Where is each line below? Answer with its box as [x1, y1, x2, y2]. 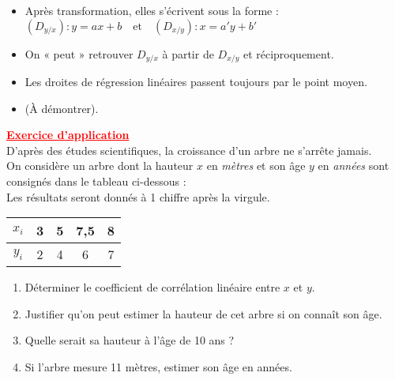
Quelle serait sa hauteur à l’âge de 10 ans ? [24, 332, 235, 348]
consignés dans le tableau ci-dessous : [6, 173, 186, 190]
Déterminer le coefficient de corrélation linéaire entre [24, 279, 280, 295]
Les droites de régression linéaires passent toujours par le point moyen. [24, 73, 367, 90]
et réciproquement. [243, 45, 334, 62]
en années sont [318, 157, 389, 174]
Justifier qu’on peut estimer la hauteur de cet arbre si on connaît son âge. [24, 305, 382, 322]
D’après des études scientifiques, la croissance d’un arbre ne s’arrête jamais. [6, 141, 372, 158]
